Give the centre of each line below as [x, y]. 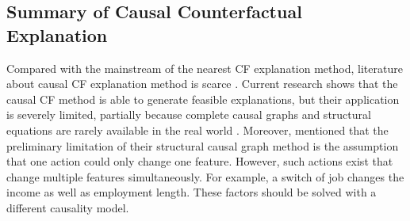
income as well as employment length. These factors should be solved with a [192, 192]
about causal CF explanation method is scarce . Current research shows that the [202, 84]
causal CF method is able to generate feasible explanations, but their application [203, 99]
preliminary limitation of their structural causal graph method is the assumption [203, 145]
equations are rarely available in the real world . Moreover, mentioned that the [197, 130]
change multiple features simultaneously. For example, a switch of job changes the [205, 176]
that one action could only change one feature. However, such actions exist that [200, 161]
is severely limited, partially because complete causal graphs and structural [189, 114]
